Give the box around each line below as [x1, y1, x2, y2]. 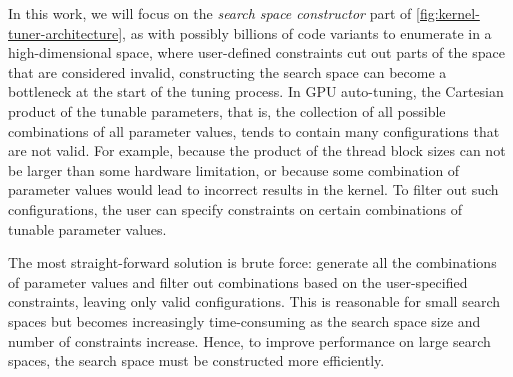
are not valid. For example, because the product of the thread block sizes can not [8, 140, 506, 161]
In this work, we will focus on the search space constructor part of [8, 3, 412, 23]
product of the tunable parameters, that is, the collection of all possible [8, 100, 446, 121]
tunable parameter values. [8, 218, 167, 239]
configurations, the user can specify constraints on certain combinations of [8, 198, 463, 219]
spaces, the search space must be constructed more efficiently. [8, 350, 385, 371]
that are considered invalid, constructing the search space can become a [8, 61, 447, 82]
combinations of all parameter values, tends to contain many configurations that [8, 120, 500, 141]
